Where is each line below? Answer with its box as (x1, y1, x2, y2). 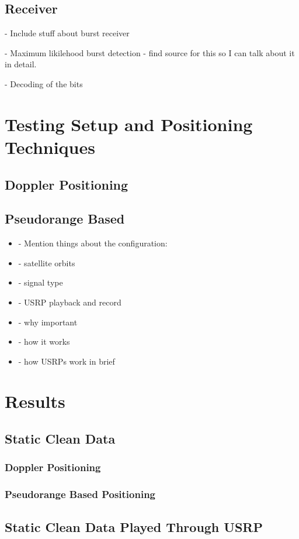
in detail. (5, 58, 37, 70)
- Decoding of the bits (5, 77, 83, 90)
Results (5, 389, 65, 413)
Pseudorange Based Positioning (5, 487, 156, 502)
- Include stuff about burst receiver (5, 27, 130, 39)
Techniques (5, 135, 95, 159)
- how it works (18, 335, 70, 348)
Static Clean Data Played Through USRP (5, 517, 263, 535)
